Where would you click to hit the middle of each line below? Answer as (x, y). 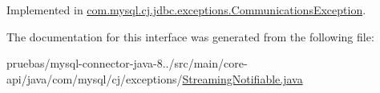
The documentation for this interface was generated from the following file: (190, 36)
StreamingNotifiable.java (243, 78)
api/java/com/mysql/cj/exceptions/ (95, 78)
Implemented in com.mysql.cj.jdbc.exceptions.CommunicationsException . (186, 10)
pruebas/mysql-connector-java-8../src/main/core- (127, 63)
